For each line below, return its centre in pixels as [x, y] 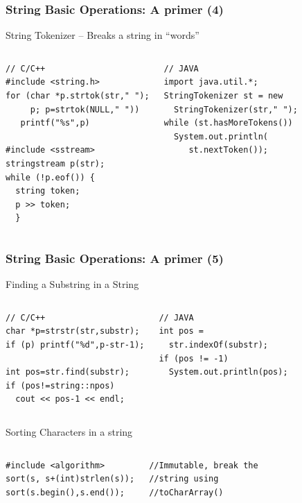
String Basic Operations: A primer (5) [115, 258]
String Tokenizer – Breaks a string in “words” [103, 35]
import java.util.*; [211, 82]
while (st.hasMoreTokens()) [228, 123]
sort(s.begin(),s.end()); [65, 492]
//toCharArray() [186, 492]
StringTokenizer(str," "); [236, 109]
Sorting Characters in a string [69, 431]
